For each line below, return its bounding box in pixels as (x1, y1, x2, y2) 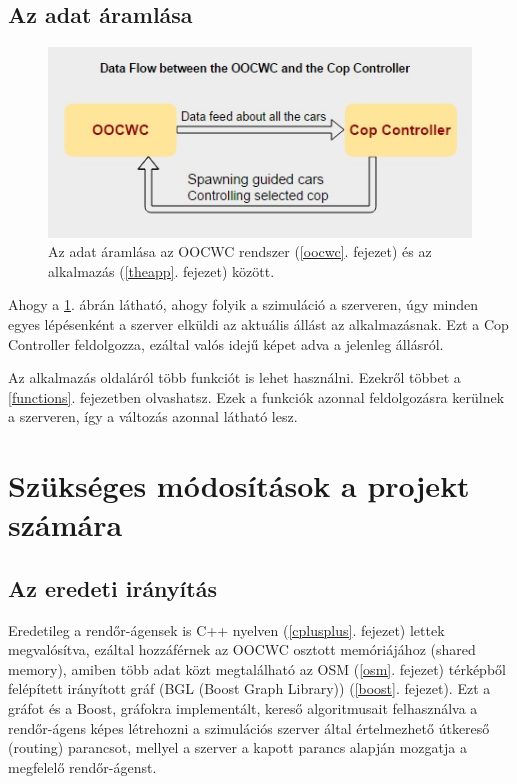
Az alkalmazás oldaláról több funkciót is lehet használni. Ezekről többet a (8, 367, 461, 388)
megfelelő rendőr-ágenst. (8, 756, 157, 777)
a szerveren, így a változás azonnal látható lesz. (8, 406, 298, 427)
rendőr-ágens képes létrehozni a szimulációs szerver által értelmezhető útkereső (8, 717, 490, 738)
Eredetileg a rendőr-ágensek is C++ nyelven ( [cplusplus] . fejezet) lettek (8, 619, 445, 640)
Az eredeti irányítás (8, 572, 217, 603)
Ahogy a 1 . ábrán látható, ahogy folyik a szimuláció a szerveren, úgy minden (8, 294, 479, 315)
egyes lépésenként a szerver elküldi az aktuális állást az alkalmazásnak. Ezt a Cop (8, 313, 509, 334)
